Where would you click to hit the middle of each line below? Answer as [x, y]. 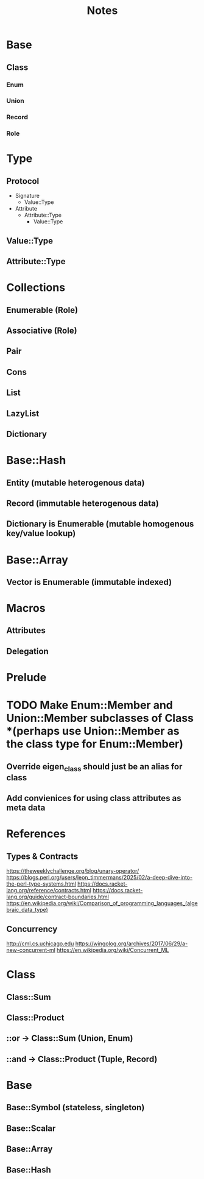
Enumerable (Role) [42, 310]
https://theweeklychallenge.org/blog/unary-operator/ [73, 871]
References [36, 834]
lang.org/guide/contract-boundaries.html [58, 897]
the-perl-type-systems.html [41, 884]
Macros [26, 608]
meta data [26, 808]
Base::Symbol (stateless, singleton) [76, 1107]
